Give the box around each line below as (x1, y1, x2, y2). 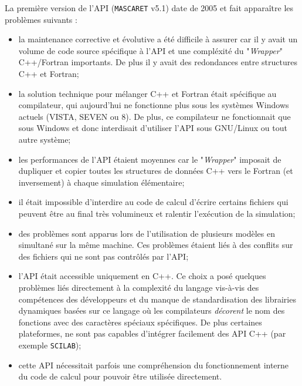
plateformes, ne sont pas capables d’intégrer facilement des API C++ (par (18, 327, 286, 340)
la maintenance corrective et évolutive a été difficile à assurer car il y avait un (18, 33, 298, 45)
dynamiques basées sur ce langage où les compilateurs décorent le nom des (18, 304, 285, 317)
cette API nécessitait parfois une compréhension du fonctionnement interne (18, 358, 289, 371)
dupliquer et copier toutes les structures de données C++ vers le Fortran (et (18, 165, 293, 177)
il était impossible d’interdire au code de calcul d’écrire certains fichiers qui (18, 196, 289, 208)
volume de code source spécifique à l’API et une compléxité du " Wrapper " (18, 44, 283, 56)
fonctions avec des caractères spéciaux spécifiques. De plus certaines (18, 315, 262, 328)
